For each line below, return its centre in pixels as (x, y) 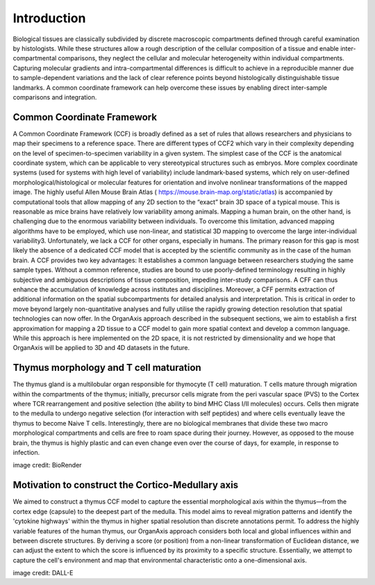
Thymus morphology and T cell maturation (107, 368)
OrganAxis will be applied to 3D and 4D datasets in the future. (101, 348)
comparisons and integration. (55, 97)
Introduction (49, 18)
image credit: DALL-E (43, 573)
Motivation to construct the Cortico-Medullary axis (126, 485)
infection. (26, 453)
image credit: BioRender (48, 465)
